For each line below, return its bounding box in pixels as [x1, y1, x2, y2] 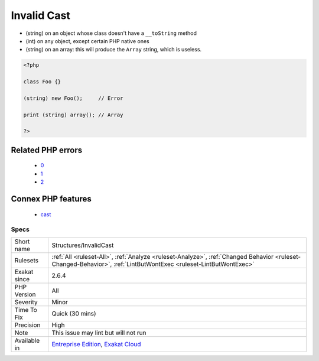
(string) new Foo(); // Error [23, 95, 123, 102]
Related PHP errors [11, 145, 83, 155]
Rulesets [14, 256, 38, 264]
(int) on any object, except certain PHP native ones [25, 37, 150, 44]
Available [14, 336, 40, 344]
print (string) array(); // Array [23, 111, 123, 118]
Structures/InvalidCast [51, 241, 114, 249]
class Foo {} [23, 79, 61, 85]
